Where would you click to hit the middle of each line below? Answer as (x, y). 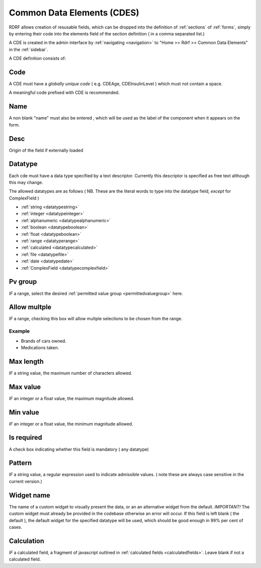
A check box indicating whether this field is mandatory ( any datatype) (79, 449)
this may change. (26, 182)
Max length (26, 361)
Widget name (30, 495)
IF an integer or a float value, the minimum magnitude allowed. (71, 424)
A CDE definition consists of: (37, 59)
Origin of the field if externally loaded (46, 150)
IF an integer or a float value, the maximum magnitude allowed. (72, 398)
